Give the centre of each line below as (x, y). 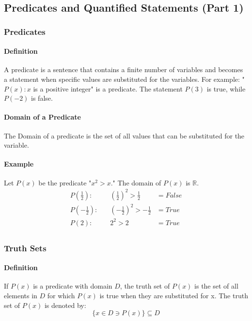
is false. (42, 98)
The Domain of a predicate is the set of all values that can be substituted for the (124, 135)
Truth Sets (25, 248)
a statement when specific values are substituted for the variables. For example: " (124, 79)
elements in (21, 296)
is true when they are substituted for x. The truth (174, 296)
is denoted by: (65, 305)
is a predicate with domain (73, 286)
